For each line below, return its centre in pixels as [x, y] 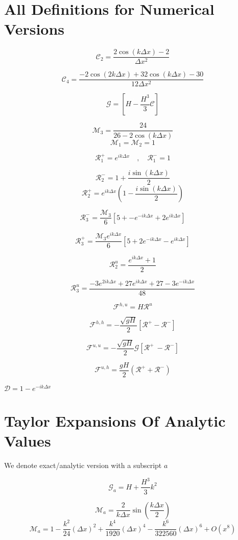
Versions [34, 29]
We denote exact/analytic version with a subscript [83, 465]
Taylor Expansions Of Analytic [115, 421]
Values [28, 441]
